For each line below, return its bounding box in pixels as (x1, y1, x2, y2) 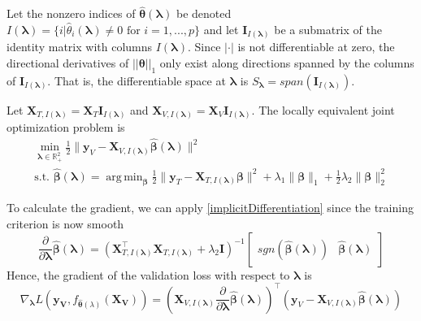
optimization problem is (7, 119, 125, 136)
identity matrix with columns (7, 38, 153, 55)
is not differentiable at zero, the (237, 38, 395, 55)
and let (203, 20, 239, 37)
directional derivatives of (7, 54, 129, 71)
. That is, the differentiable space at (47, 72, 226, 89)
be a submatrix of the (274, 20, 382, 37)
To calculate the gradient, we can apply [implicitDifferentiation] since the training (7, 199, 414, 216)
